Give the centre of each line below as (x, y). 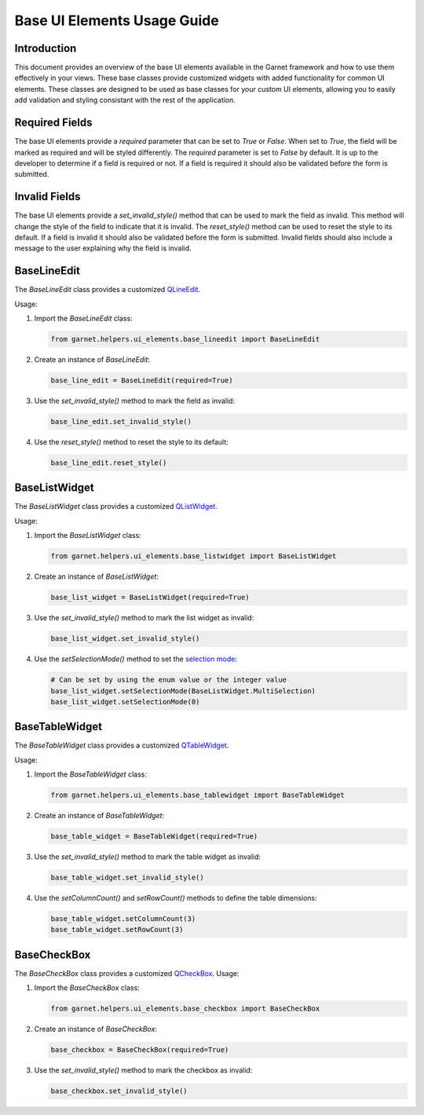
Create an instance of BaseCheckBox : (95, 1029)
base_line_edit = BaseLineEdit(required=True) (142, 380)
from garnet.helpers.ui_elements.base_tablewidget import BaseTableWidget (198, 795)
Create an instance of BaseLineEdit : (92, 360)
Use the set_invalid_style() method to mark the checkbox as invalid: (143, 1070)
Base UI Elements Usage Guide (117, 20)
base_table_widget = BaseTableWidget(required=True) (154, 837)
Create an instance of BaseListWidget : (96, 576)
